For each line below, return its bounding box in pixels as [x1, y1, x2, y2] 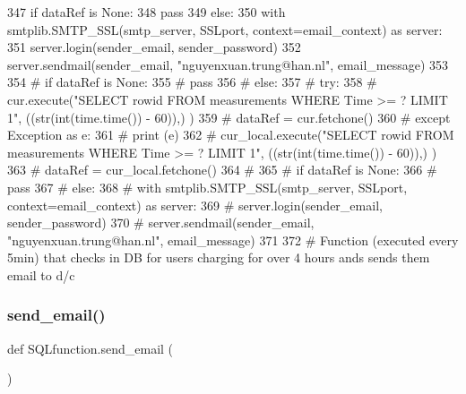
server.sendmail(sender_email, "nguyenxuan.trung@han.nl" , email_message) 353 [7, 55, 449, 73]
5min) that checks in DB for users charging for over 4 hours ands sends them [7, 248, 430, 267]
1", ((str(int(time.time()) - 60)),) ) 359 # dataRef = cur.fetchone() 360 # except [7, 107, 451, 126]
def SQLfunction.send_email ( [7, 338, 174, 357]
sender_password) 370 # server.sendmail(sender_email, [7, 213, 315, 232]
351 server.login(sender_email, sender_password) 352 [7, 38, 301, 56]
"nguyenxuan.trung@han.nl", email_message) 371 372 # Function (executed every [7, 230, 459, 249]
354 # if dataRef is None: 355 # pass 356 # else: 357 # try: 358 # [7, 73, 377, 91]
